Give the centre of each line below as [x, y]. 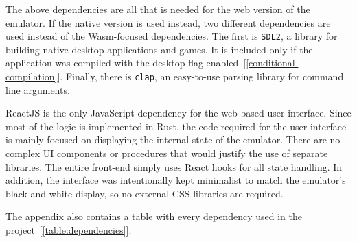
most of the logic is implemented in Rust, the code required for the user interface [176, 126]
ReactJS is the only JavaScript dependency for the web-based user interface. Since [178, 113]
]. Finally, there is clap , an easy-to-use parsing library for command [200, 76]
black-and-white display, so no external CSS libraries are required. [145, 193]
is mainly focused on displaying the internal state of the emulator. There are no [173, 140]
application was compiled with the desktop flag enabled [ [126, 63]
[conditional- [272, 63]
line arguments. [38, 89]
